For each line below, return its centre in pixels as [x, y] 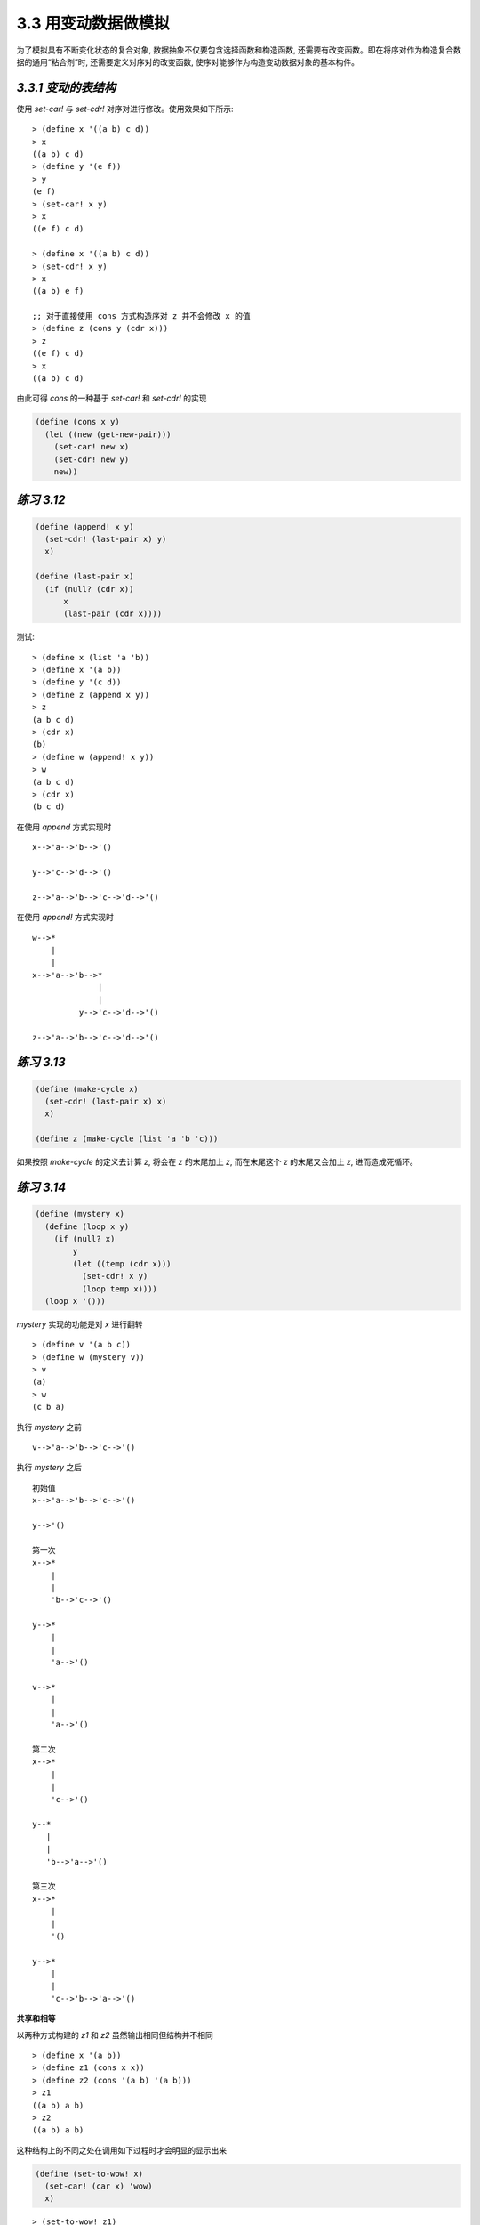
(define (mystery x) [80, 1214]
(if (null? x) [84, 1238]
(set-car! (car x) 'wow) [99, 2186]
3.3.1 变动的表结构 [66, 88]
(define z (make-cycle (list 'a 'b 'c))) [127, 1139]
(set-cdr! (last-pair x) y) [106, 539]
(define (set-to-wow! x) [89, 2173]
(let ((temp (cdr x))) [122, 1263]
